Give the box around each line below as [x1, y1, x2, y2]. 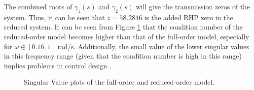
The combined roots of [4, 1, 73, 11]
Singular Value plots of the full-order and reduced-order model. [24, 77, 215, 87]
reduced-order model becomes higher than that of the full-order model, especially [4, 31, 250, 41]
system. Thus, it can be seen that [4, 12, 105, 22]
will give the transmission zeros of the [136, 1, 250, 11]
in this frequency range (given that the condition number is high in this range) [4, 51, 242, 61]
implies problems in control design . [4, 60, 111, 70]
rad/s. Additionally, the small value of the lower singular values [57, 41, 249, 51]
